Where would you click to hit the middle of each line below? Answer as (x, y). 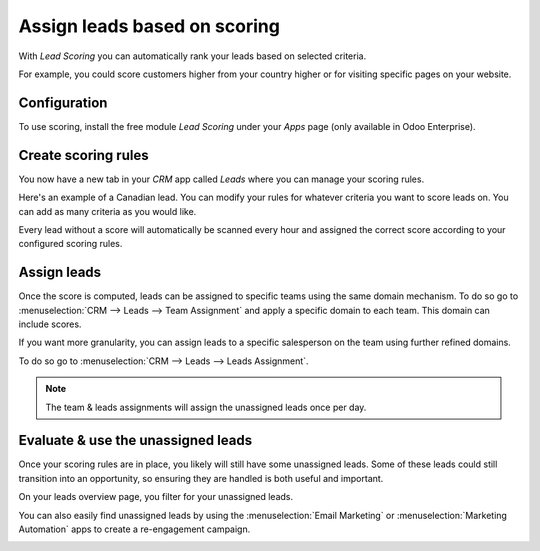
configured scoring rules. (70, 244)
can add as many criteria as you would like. (107, 211)
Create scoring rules (83, 155)
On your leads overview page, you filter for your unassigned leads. (156, 497)
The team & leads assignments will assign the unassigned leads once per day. (206, 407)
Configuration (63, 102)
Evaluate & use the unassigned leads (135, 440)
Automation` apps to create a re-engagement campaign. (134, 529)
